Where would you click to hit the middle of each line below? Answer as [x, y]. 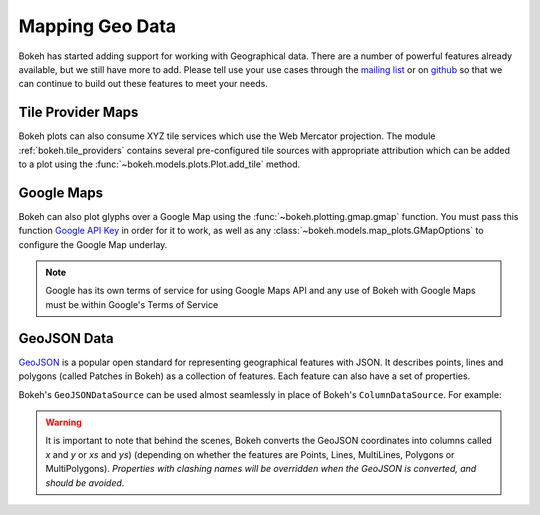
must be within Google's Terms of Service [132, 304]
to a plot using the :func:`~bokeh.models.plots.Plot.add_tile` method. [159, 164]
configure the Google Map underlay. [93, 244]
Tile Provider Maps [78, 112]
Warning [63, 422]
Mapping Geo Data [97, 26]
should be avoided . [85, 482]
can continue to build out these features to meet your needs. [143, 84]
